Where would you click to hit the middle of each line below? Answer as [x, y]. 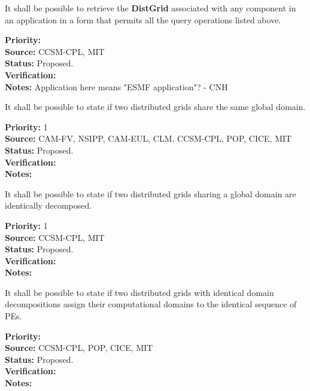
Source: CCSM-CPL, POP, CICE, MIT [79, 348]
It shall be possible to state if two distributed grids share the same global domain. [155, 107]
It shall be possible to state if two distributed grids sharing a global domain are [151, 193]
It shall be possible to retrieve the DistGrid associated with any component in [151, 8]
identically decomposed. [48, 205]
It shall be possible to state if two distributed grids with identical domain [139, 292]
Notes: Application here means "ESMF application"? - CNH [116, 86]
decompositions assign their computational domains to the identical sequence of [151, 304]
